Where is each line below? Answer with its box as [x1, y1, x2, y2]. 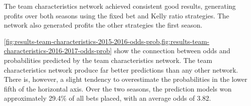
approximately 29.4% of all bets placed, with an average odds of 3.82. [4, 93, 211, 103]
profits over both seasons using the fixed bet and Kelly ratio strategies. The [4, 10, 230, 20]
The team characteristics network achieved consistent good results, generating [4, 1, 236, 11]
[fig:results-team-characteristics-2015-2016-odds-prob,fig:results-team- [4, 36, 210, 46]
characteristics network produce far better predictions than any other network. [4, 64, 238, 75]
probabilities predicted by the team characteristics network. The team [4, 55, 213, 65]
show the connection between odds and [114, 45, 231, 56]
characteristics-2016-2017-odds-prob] [4, 45, 112, 56]
